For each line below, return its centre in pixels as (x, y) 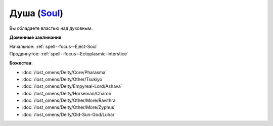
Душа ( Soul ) (36, 13)
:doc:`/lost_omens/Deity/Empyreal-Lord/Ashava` (72, 86)
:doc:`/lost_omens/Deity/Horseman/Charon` (67, 93)
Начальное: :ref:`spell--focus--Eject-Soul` (54, 47)
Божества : (21, 63)
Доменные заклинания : (36, 37)
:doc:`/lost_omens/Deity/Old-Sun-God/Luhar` (69, 114)
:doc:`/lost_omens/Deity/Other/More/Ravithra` (70, 100)
